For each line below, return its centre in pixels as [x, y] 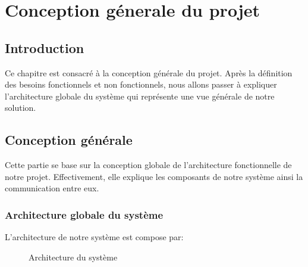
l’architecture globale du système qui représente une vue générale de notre [140, 96]
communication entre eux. [52, 188]
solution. [21, 108]
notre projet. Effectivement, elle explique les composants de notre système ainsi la [154, 176]
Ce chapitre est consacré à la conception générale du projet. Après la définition [149, 72]
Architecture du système [73, 257]
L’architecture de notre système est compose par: [94, 237]
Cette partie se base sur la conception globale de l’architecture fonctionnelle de [148, 165]
